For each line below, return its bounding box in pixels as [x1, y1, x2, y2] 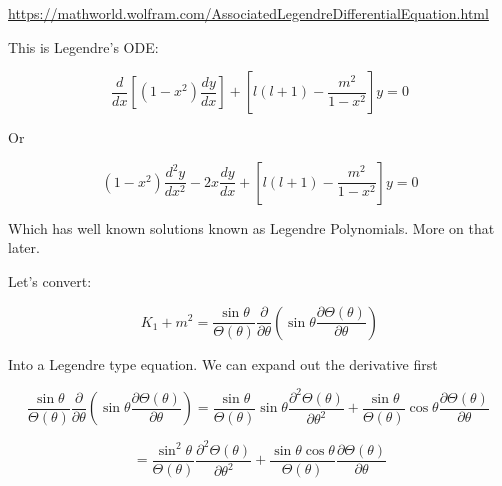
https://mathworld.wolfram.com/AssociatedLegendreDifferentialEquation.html [8, 3, 489, 23]
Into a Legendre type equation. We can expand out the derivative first [8, 353, 438, 374]
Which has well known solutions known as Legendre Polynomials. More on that [8, 217, 495, 238]
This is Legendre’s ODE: [8, 36, 159, 57]
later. [8, 237, 40, 258]
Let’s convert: [8, 270, 92, 291]
